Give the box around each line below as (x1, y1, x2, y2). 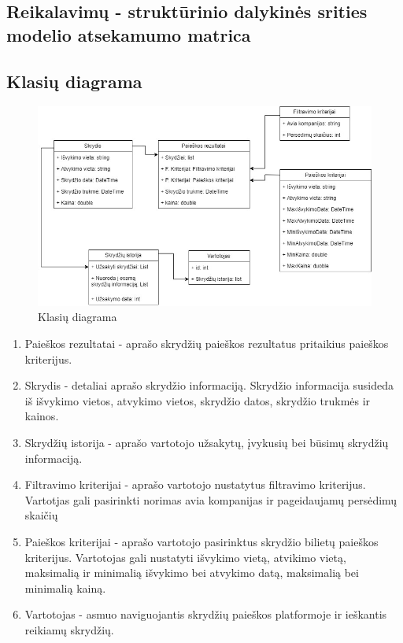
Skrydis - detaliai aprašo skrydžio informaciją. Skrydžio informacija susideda (24, 377, 394, 394)
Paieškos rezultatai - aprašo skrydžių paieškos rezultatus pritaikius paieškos (24, 334, 389, 351)
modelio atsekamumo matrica (6, 22, 251, 46)
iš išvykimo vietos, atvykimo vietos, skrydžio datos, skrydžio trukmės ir (24, 392, 371, 408)
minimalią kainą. (24, 579, 106, 596)
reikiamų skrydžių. (24, 621, 114, 637)
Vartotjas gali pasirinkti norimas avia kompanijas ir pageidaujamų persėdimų (24, 491, 397, 508)
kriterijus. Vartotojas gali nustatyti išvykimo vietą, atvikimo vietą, (24, 549, 346, 565)
